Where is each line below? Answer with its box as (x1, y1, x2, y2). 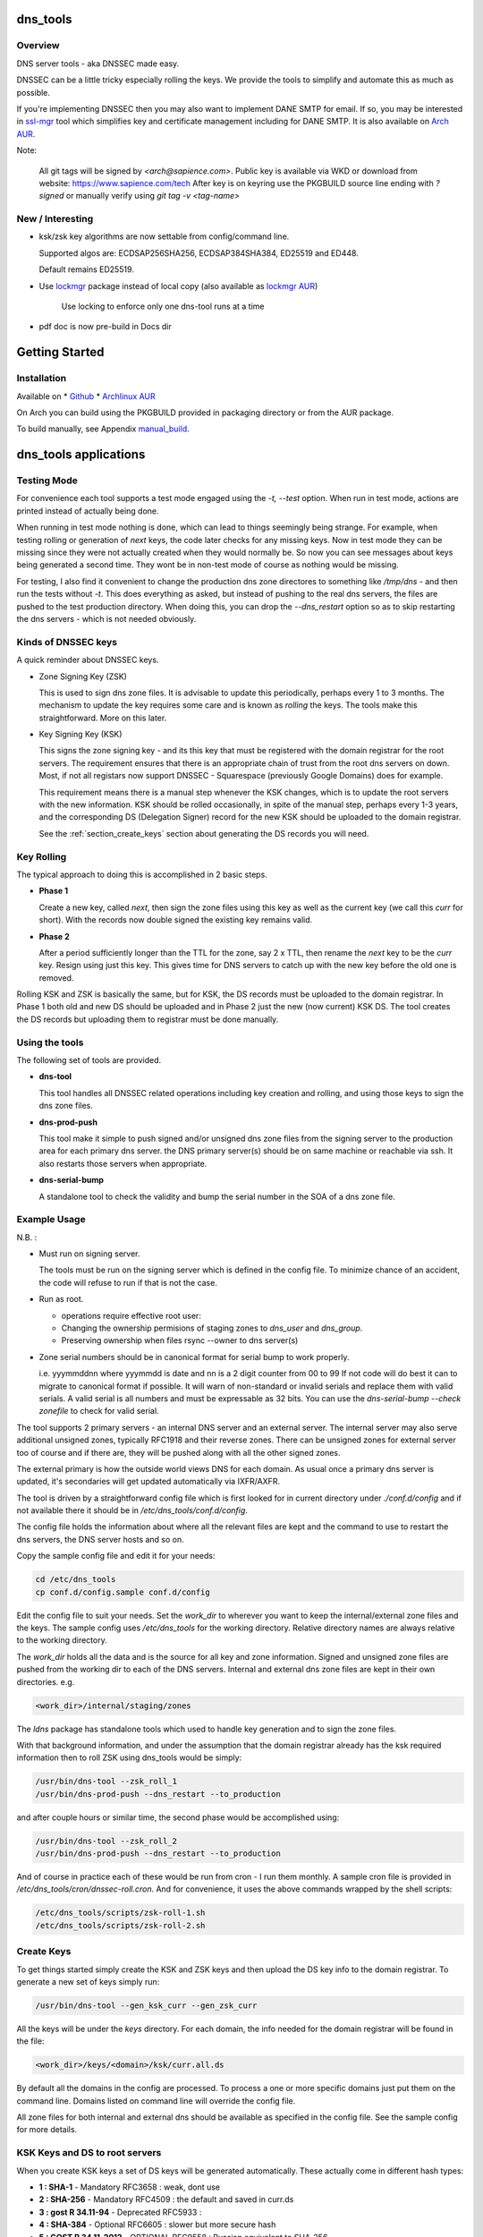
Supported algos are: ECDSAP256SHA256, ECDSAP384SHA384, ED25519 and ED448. (38, 247, 360, 259)
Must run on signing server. (38, 1248, 140, 1259)
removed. (38, 972, 74, 983)
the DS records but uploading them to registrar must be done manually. (16, 1014, 279, 1025)
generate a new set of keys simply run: (16, 1976, 160, 1986)
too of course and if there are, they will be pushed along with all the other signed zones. (16, 1447, 341, 1458)
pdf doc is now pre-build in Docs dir (38, 321, 172, 332)
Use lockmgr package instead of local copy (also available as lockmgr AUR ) (38, 280, 318, 291)
